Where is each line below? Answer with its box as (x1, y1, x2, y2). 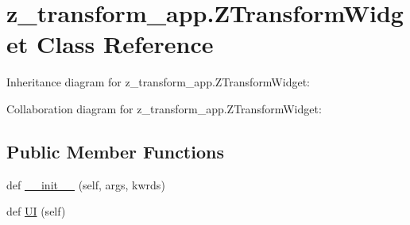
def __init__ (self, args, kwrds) (6, 176, 165, 193)
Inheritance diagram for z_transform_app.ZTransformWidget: (6, 74, 310, 90)
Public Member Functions (6, 139, 224, 163)
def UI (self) (6, 203, 66, 219)
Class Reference (36, 28, 214, 60)
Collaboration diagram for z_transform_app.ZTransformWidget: (6, 100, 322, 116)
